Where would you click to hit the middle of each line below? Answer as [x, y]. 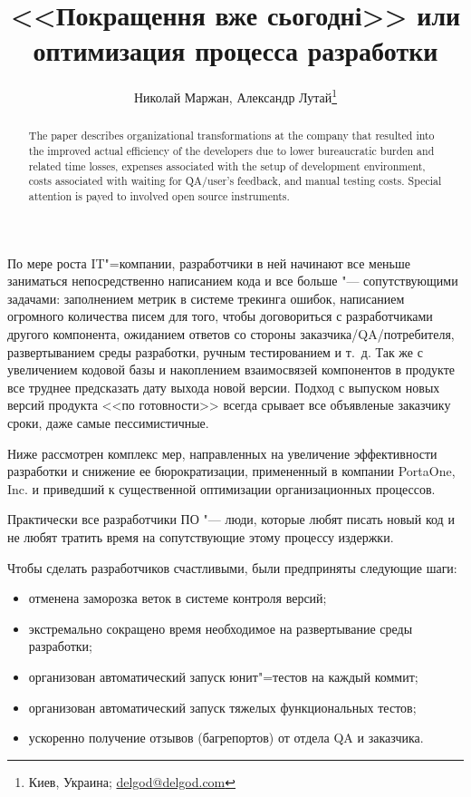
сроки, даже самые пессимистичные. [108, 422]
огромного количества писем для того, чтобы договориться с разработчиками [220, 316]
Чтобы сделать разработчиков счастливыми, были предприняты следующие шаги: [232, 567]
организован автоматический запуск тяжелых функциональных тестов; [222, 707]
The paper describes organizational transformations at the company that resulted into [231, 136]
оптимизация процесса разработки [235, 50]
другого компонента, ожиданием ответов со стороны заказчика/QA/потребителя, [231, 334]
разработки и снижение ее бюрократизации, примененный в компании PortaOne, [231, 471]
